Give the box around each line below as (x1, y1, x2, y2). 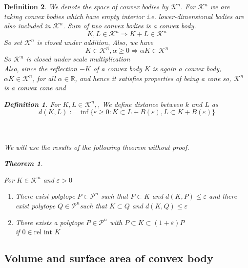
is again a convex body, (152, 63, 222, 73)
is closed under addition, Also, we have (37, 37, 153, 47)
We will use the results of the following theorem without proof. (4, 142, 189, 152)
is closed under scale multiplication (26, 54, 130, 64)
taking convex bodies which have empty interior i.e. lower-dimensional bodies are (4, 11, 244, 21)
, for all (32, 73, 56, 83)
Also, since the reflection (4, 63, 77, 73)
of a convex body (93, 63, 142, 73)
